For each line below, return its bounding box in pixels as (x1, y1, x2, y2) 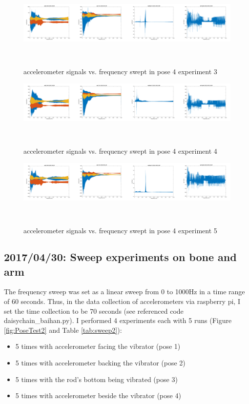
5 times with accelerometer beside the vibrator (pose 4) (15, 390, 181, 401)
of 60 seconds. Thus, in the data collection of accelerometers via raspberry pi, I (4, 296, 240, 306)
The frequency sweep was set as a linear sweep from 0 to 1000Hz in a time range (4, 286, 245, 297)
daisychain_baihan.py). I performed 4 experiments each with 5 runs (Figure (4, 315, 232, 325)
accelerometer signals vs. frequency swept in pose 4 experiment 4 (23, 146, 217, 156)
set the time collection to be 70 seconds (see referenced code (4, 305, 184, 316)
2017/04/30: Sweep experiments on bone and (4, 249, 237, 264)
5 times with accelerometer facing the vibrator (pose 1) (15, 341, 181, 351)
